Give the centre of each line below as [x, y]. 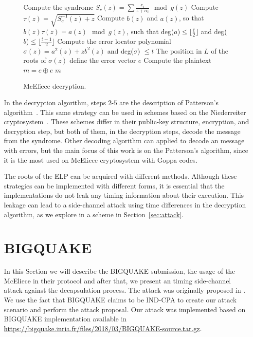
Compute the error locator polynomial [114, 41]
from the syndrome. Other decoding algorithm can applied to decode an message [124, 140]
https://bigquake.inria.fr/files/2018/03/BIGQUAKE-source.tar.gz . [103, 328]
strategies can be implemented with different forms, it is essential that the [114, 185]
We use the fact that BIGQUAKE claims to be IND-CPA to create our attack [120, 300]
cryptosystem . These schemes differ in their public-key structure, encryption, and [126, 122]
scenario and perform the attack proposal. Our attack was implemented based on [125, 309]
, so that [191, 18]
